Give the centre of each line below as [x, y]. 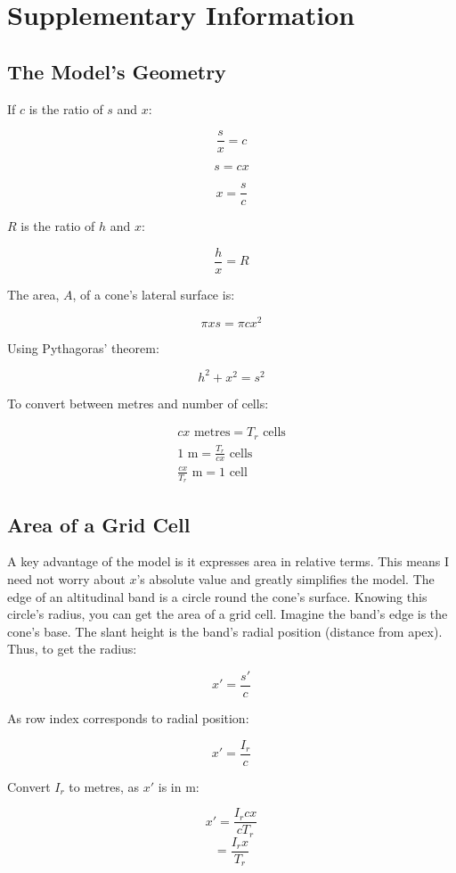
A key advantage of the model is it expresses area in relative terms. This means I [228, 561]
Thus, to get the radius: [72, 649]
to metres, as [104, 786]
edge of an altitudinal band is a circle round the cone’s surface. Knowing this [217, 596]
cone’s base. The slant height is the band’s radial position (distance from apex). [225, 631]
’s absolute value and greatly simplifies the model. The [285, 578]
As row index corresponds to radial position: [128, 717]
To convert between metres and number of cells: [138, 403]
